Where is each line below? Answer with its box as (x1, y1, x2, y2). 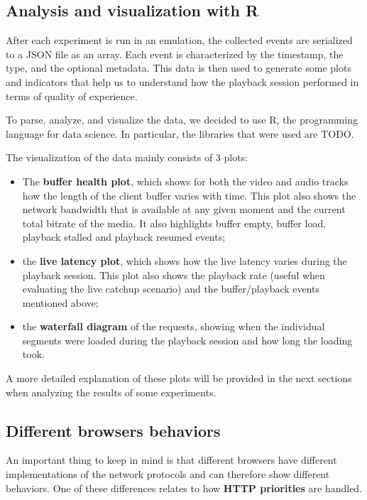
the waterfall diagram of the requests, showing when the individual (22, 319, 325, 334)
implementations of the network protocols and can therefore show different (6, 467, 330, 482)
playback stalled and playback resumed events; (22, 229, 226, 244)
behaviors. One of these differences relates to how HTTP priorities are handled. (6, 480, 363, 495)
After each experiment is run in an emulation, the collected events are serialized (6, 33, 353, 48)
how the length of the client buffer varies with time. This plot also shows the (22, 187, 356, 202)
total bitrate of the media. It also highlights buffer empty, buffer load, (22, 215, 327, 230)
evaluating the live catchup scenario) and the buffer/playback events (22, 281, 320, 296)
